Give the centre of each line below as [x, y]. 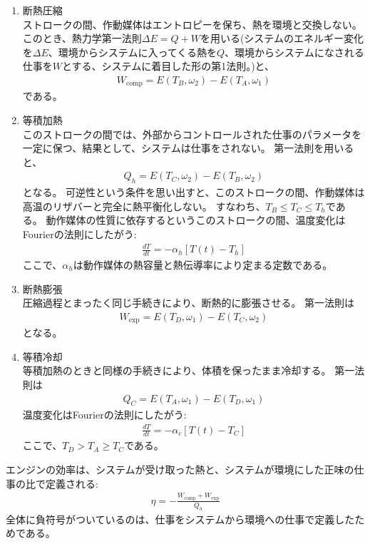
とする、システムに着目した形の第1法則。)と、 [169, 66]
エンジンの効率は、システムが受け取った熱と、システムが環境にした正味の [180, 469]
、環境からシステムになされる [294, 52]
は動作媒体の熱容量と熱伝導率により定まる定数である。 [203, 265]
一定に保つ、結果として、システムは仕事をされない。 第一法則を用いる [188, 148]
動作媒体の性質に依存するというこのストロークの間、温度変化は [196, 220]
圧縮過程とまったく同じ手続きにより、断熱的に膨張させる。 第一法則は [189, 303]
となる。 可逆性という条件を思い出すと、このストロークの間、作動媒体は [194, 192]
